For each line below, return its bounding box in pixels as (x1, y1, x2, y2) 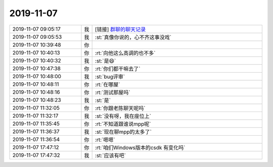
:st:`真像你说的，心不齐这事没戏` (95, 33, 172, 40)
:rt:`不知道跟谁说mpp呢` (95, 120, 151, 127)
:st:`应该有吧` (95, 152, 126, 159)
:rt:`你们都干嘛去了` (95, 65, 141, 72)
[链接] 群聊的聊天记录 (95, 26, 146, 33)
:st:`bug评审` (95, 73, 125, 80)
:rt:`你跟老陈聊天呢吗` (95, 104, 146, 112)
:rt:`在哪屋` (95, 81, 120, 88)
